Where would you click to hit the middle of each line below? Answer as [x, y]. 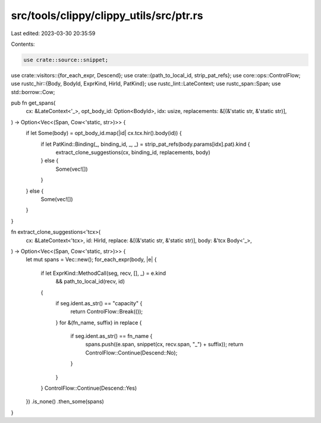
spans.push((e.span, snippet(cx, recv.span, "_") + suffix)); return [164, 344]
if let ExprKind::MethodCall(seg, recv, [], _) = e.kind [103, 273]
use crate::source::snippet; [66, 60]
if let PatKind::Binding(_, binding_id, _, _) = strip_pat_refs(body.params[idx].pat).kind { [145, 144]
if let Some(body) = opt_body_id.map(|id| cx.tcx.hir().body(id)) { [104, 133]
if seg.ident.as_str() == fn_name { [111, 336]
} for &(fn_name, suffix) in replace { [99, 322]
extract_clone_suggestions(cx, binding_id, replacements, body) [133, 152]
